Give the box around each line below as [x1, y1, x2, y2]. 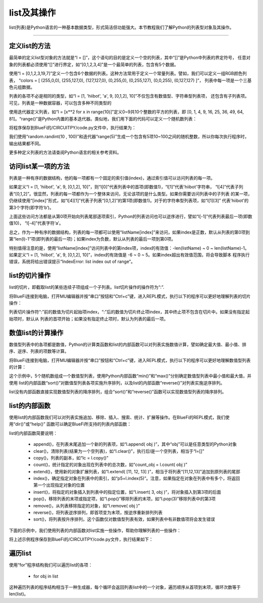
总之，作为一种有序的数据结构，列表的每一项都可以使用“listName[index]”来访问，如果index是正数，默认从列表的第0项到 [9, 229, 250, 235]
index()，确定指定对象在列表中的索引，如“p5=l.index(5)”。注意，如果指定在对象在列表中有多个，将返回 [33, 476, 241, 482]
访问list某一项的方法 [9, 162, 70, 170]
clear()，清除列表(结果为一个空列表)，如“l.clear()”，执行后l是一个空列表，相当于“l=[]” [33, 448, 205, 454]
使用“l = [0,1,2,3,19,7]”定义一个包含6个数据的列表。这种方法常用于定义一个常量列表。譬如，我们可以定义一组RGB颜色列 [9, 71, 247, 77]
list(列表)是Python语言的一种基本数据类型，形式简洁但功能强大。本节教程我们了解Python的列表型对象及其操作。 [9, 24, 234, 30]
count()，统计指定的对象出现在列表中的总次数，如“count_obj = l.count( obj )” [33, 462, 188, 468]
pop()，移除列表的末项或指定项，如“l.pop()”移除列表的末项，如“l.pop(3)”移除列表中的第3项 [33, 496, 216, 502]
